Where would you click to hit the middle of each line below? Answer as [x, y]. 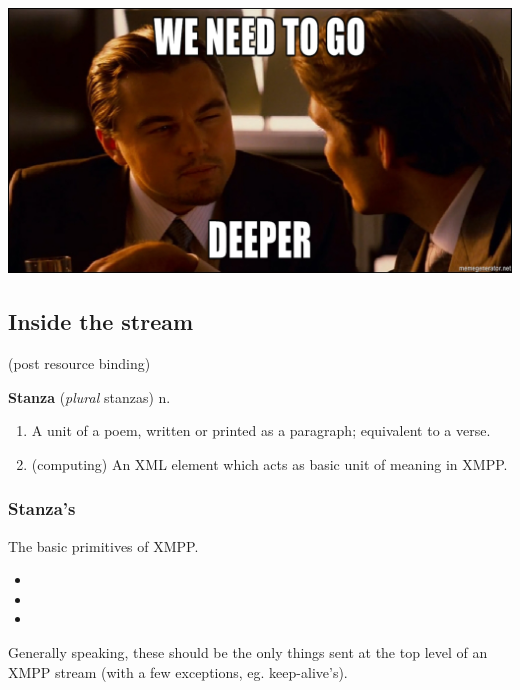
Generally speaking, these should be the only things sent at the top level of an [248, 652]
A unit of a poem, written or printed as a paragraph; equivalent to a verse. [261, 430]
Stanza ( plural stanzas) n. [89, 396]
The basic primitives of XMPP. [103, 545]
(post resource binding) [79, 363]
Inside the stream [101, 321]
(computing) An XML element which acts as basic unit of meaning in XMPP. [269, 463]
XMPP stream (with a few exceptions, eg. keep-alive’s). [178, 671]
